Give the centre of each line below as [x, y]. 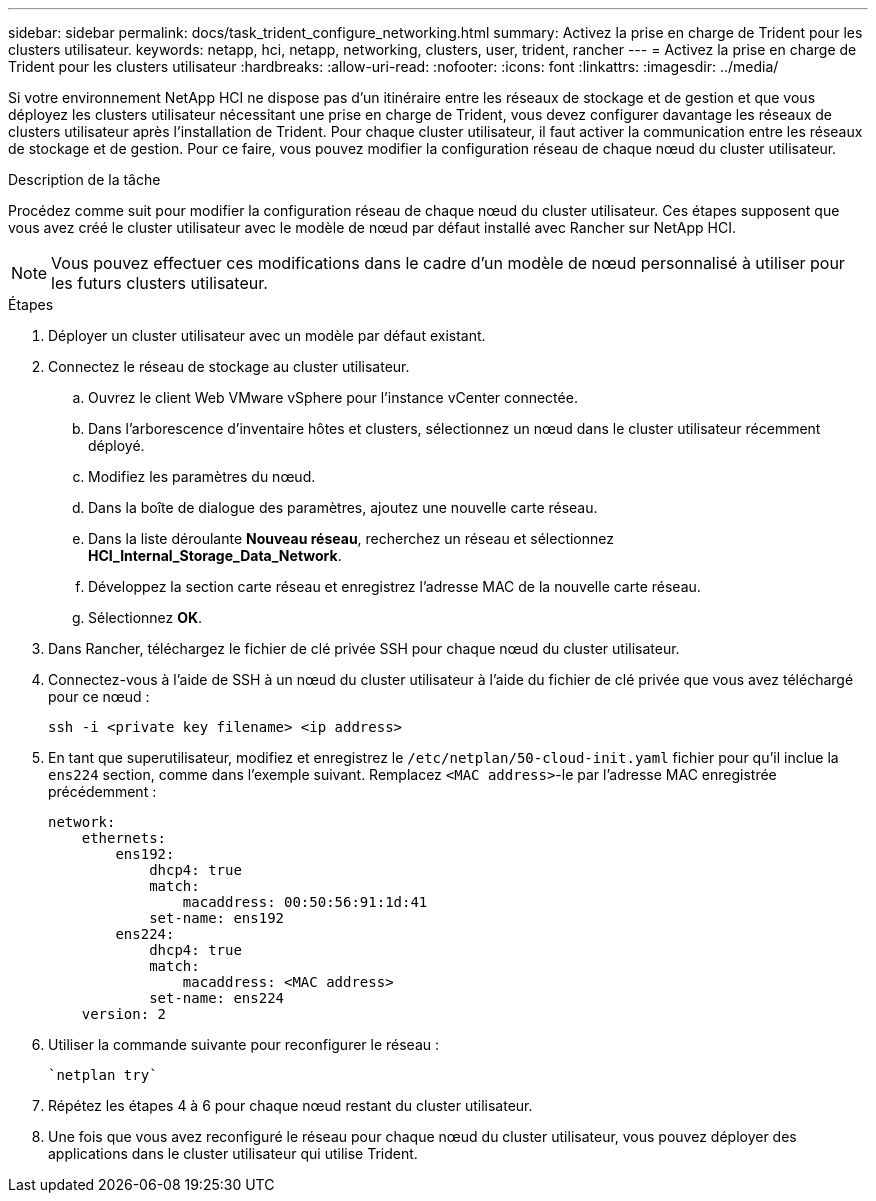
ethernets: [124, 838]
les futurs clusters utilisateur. [159, 283]
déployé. [116, 445]
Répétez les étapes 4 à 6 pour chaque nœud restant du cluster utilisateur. [290, 1105]
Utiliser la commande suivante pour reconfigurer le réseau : [244, 1044]
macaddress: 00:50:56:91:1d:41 [305, 902]
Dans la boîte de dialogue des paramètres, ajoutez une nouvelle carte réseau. [343, 507]
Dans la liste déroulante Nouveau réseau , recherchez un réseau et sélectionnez [351, 538]
